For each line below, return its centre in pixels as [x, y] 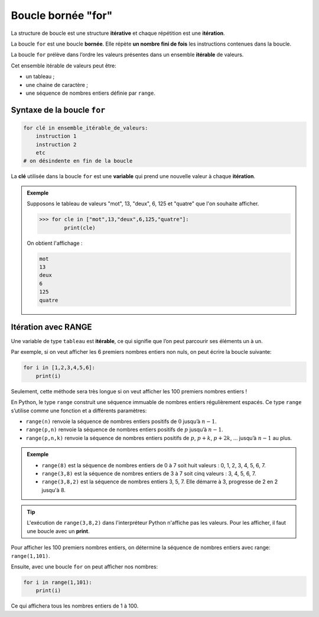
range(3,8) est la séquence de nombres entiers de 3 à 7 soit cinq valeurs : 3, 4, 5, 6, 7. [149, 473]
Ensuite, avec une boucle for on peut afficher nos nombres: [84, 567]
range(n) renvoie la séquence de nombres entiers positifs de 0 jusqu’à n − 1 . [121, 421]
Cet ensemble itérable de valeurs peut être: [64, 66]
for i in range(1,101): [58, 582]
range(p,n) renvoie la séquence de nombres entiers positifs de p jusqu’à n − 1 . [125, 429]
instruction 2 [56, 144]
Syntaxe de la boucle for [58, 110]
